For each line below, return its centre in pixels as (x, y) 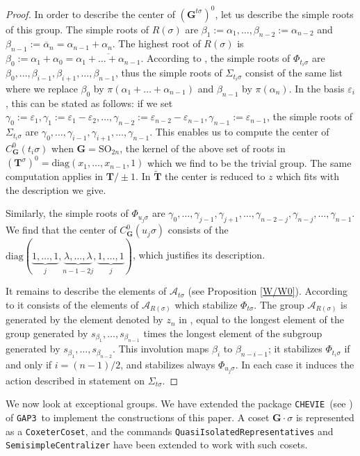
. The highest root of (156, 43)
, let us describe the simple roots (284, 14)
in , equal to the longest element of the (261, 319)
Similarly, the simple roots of (67, 213)
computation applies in (55, 176)
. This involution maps (161, 349)
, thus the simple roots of (169, 73)
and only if (29, 364)
